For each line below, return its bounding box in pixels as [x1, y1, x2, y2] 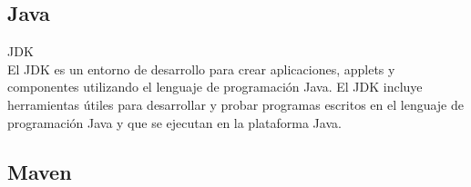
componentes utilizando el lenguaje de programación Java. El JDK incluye [7, 77, 423, 96]
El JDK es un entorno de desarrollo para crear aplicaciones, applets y [7, 59, 395, 78]
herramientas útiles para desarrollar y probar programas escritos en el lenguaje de [7, 94, 465, 113]
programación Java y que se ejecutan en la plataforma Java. [7, 113, 342, 132]
